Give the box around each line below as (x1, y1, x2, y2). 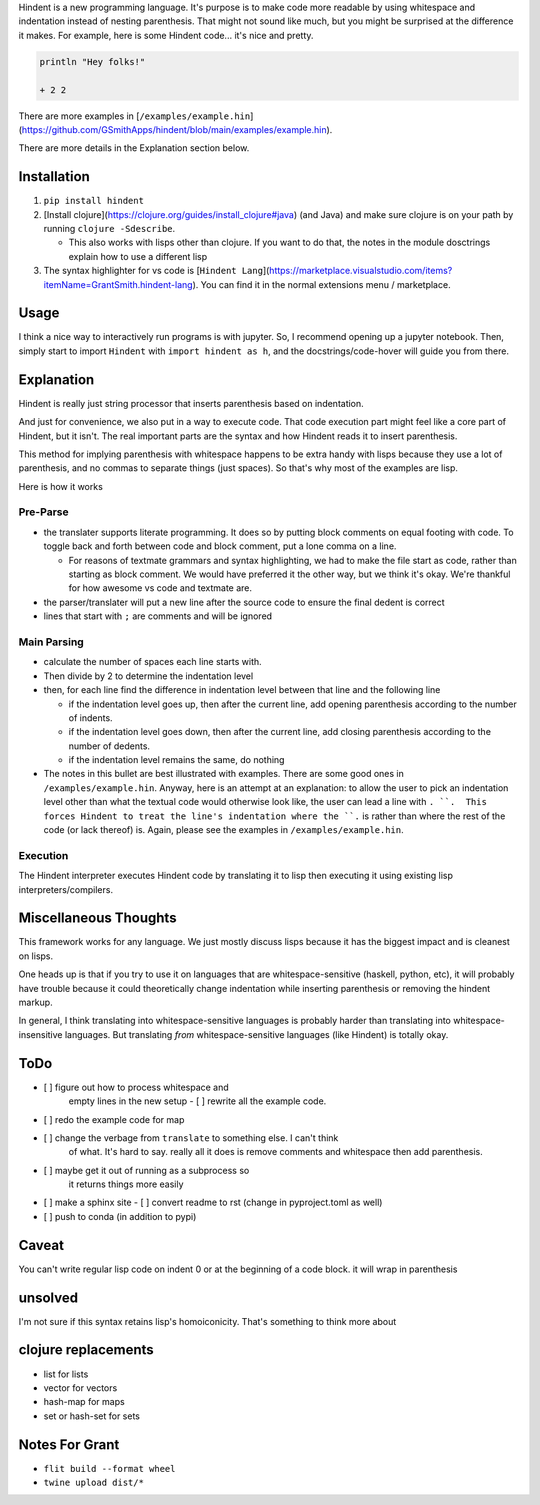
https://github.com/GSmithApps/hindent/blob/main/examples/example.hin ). (21, 123, 333, 135)
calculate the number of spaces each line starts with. (43, 656, 262, 668)
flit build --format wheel (43, 1463, 176, 1474)
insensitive (18, 1028, 63, 1040)
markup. (18, 996, 54, 1009)
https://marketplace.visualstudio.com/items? (268, 265, 453, 277)
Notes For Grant (18, 1436, 120, 1453)
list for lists (43, 1368, 89, 1380)
